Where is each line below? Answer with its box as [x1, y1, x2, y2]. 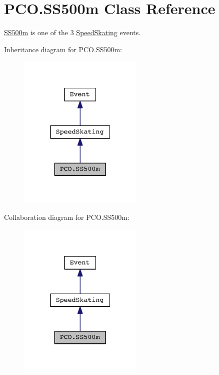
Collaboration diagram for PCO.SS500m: [4, 212, 129, 222]
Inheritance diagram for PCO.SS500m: [4, 44, 122, 54]
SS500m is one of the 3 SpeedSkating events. [4, 27, 141, 38]
